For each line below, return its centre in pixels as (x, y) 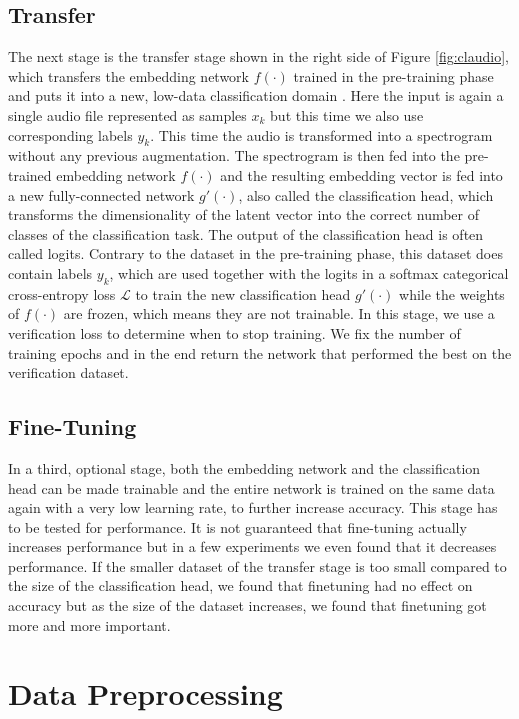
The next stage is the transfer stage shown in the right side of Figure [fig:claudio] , (258, 56)
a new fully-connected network (101, 194)
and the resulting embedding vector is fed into (361, 174)
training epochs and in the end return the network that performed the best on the (260, 352)
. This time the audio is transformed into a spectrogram (321, 134)
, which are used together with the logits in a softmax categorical (309, 272)
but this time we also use (347, 114)
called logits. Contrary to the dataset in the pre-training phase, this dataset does (255, 253)
